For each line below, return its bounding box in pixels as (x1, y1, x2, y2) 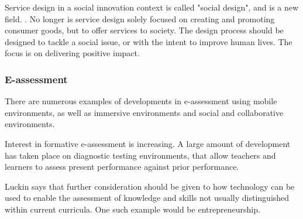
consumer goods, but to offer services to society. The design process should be (5, 24, 284, 36)
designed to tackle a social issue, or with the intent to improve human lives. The (5, 35, 292, 47)
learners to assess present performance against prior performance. (5, 160, 239, 173)
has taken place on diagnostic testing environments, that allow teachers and (5, 149, 276, 161)
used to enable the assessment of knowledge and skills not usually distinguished (5, 191, 290, 204)
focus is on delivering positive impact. (5, 47, 140, 59)
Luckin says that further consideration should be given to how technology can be (5, 180, 295, 192)
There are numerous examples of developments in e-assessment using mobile (5, 95, 277, 107)
